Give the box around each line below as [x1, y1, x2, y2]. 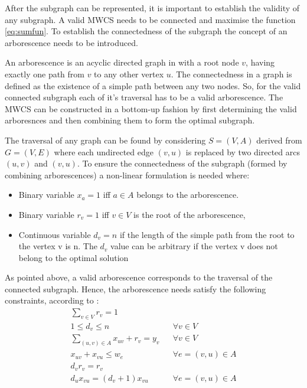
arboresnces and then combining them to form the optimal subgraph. [5, 114, 255, 126]
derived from [256, 133, 302, 146]
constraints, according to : [5, 294, 99, 307]
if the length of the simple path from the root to [119, 228, 295, 240]
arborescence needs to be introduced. [5, 36, 138, 48]
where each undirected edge [54, 145, 153, 158]
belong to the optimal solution [18, 251, 129, 263]
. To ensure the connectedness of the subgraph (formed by [77, 157, 288, 169]
